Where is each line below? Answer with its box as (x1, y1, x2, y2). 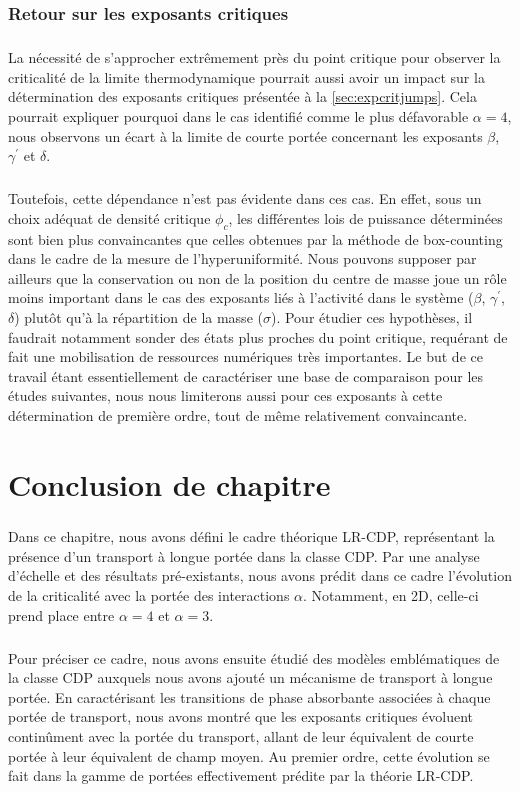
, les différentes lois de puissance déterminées (228, 207, 503, 228)
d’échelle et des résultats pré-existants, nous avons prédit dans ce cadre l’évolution (8, 565, 512, 586)
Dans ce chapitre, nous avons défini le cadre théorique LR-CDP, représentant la (8, 526, 495, 547)
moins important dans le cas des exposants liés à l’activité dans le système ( (8, 287, 474, 308)
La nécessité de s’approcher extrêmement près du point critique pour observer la (8, 47, 501, 68)
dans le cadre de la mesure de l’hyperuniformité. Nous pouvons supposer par (8, 248, 477, 269)
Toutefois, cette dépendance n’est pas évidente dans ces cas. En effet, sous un (8, 188, 482, 209)
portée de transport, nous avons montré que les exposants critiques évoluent (8, 706, 474, 727)
